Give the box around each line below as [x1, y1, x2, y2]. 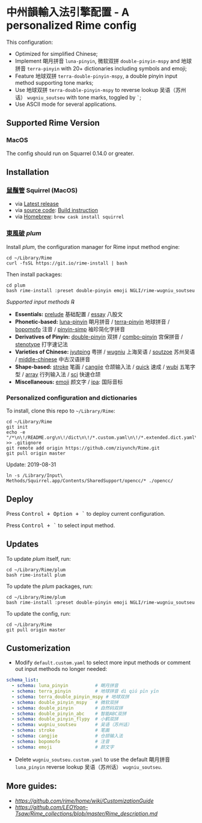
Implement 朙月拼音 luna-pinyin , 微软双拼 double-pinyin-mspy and [14, 57, 180, 64]
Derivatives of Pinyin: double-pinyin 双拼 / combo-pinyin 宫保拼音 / [14, 333, 183, 340]
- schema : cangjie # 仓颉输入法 [11, 733, 123, 739]
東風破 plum [6, 229, 41, 237]
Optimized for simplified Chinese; [14, 50, 98, 57]
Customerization [6, 643, 71, 653]
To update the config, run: [6, 610, 71, 617]
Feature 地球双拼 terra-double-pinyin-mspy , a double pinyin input [14, 72, 178, 79]
